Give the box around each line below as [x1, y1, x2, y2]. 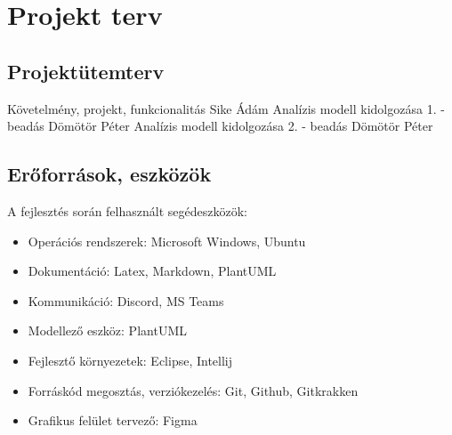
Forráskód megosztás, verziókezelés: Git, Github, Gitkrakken [28, 381, 359, 399]
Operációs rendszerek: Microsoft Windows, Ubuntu [28, 231, 306, 250]
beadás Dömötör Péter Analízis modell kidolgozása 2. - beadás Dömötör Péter [7, 117, 433, 135]
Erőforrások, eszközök [7, 160, 212, 188]
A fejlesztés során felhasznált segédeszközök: [7, 201, 247, 220]
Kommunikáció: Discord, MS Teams [28, 291, 224, 310]
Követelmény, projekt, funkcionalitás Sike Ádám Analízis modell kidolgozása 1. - [7, 99, 445, 117]
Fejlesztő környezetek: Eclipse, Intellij [28, 350, 233, 369]
